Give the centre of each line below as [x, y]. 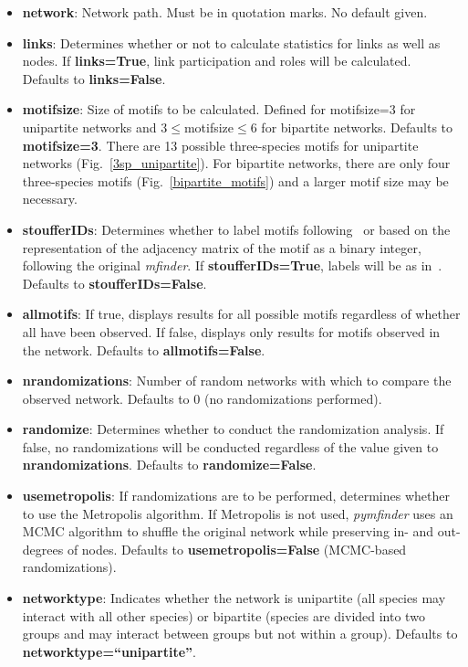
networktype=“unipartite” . [109, 651]
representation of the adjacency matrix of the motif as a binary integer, [222, 247]
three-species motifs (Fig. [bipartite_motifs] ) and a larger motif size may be [235, 180]
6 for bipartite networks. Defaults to [352, 127]
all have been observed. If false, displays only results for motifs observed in [231, 331]
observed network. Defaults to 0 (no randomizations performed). [202, 398]
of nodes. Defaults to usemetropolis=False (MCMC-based [237, 549]
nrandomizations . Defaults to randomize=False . [169, 465]
